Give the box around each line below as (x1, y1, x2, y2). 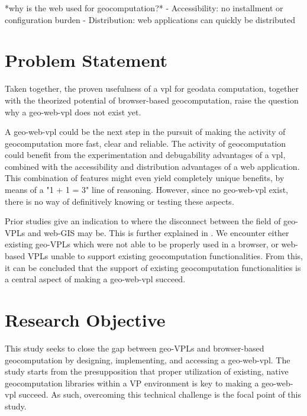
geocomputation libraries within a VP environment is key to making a (5, 376, 259, 389)
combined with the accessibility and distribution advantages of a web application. (5, 160, 300, 172)
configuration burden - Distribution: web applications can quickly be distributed (5, 13, 296, 25)
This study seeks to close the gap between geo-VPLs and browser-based (5, 341, 264, 354)
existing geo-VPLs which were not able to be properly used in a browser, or (5, 238, 279, 250)
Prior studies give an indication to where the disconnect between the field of (5, 215, 281, 227)
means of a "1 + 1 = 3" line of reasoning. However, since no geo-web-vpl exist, (5, 183, 289, 196)
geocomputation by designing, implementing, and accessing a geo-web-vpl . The (5, 353, 290, 366)
